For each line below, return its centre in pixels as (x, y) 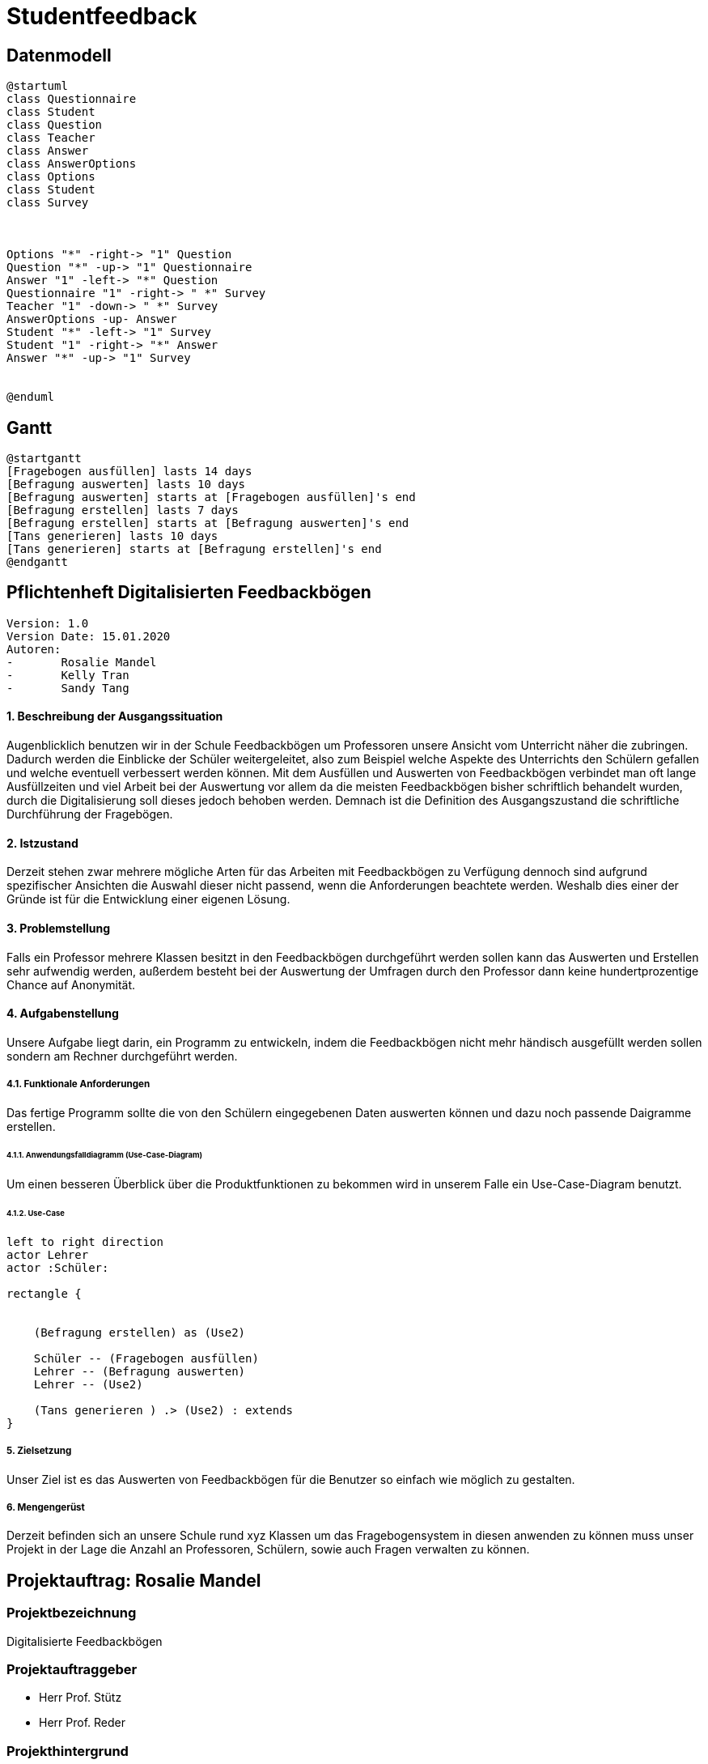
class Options (51, 177)
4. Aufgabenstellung (63, 1014)
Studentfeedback (102, 16)
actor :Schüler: (58, 1267)
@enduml (31, 397)
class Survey (48, 203)
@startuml (37, 86)
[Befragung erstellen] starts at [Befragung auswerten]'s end (208, 523)
